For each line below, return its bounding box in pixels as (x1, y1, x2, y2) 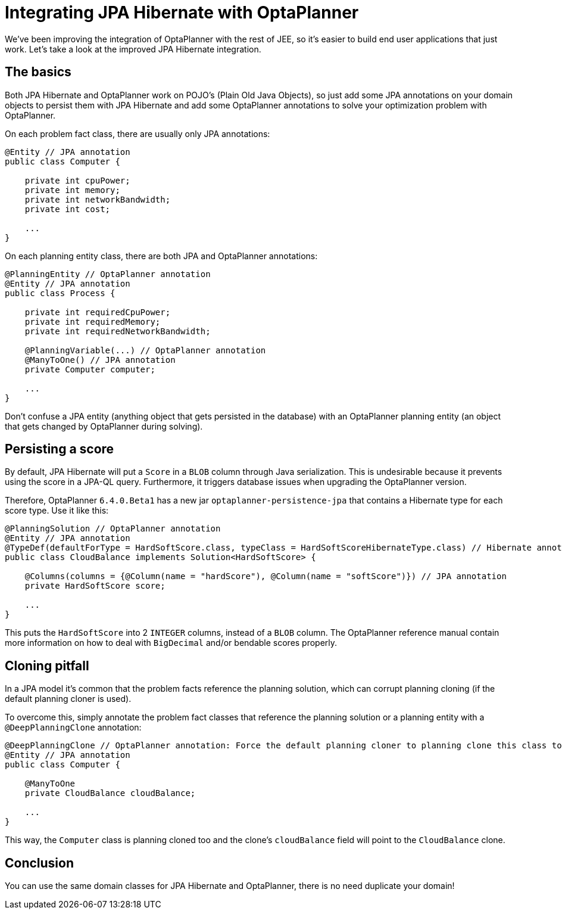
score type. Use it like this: (5, 505, 109, 516)
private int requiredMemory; (24, 316, 161, 327)
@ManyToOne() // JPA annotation (24, 355, 176, 365)
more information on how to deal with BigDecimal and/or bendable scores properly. (5, 638, 338, 648)
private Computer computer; (24, 364, 155, 374)
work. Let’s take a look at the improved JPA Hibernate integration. (5, 43, 261, 54)
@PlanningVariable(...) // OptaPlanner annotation (24, 345, 266, 355)
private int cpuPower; (24, 175, 130, 185)
